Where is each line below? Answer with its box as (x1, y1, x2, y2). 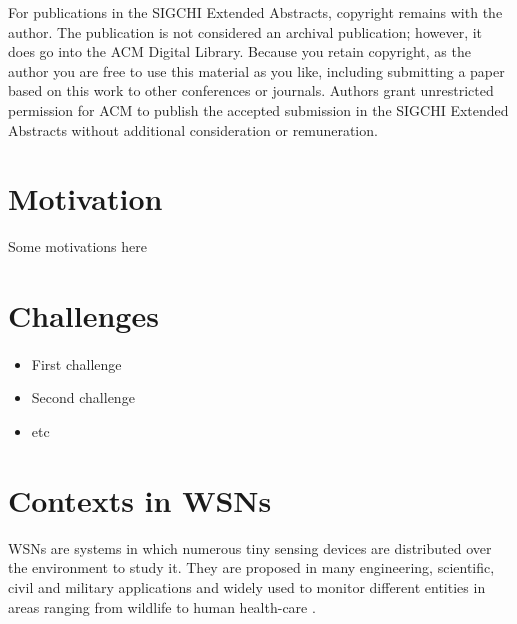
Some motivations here (8, 236, 147, 257)
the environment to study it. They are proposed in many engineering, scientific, (8, 557, 495, 578)
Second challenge (31, 387, 135, 408)
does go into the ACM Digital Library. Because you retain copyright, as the (8, 41, 471, 62)
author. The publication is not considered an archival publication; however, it (8, 21, 483, 42)
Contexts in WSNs (8, 479, 272, 520)
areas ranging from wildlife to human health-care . (8, 596, 316, 617)
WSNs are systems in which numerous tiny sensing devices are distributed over (8, 537, 492, 558)
